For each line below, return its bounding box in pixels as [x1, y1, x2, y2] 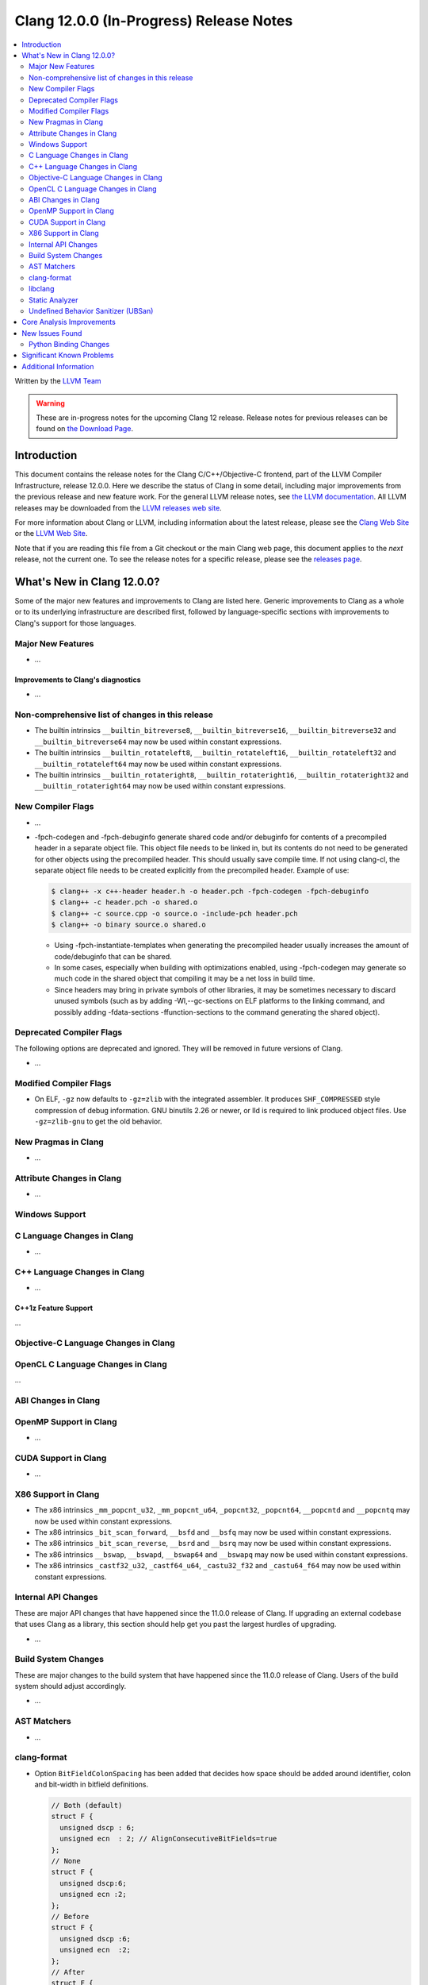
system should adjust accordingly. [14, 1682, 127, 1691]
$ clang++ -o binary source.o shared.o [51, 920, 206, 929]
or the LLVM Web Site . [14, 529, 88, 538]
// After [51, 1968, 86, 1976]
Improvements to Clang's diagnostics [14, 675, 141, 684]
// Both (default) [51, 1801, 123, 1810]
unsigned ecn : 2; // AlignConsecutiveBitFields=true [59, 1834, 277, 1844]
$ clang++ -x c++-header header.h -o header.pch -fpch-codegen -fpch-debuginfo [51, 887, 369, 896]
